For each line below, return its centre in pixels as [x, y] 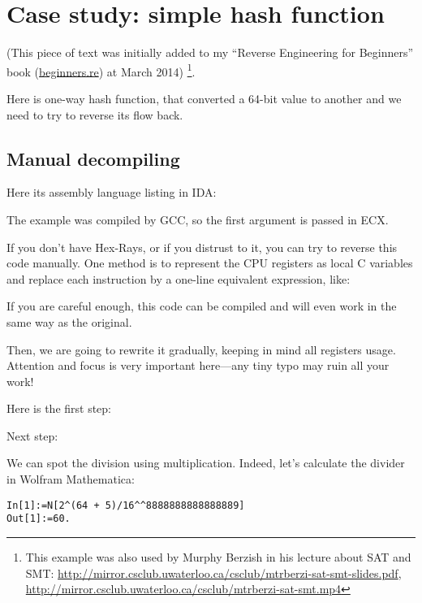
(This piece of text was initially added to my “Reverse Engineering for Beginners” [210, 52]
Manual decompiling [93, 158]
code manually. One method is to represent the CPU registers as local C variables [210, 263]
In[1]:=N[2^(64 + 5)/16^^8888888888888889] [126, 505]
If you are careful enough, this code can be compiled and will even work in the [202, 306]
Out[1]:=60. [39, 519]
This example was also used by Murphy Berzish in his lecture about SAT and [218, 556]
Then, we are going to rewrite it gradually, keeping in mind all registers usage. [201, 349]
